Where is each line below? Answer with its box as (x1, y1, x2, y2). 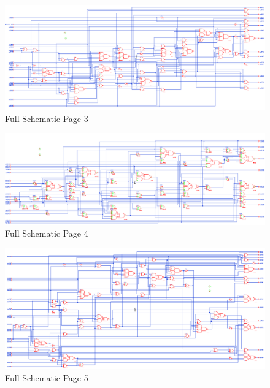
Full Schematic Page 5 (5, 371, 88, 384)
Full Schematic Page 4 (5, 227, 88, 240)
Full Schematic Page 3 (5, 112, 88, 124)
